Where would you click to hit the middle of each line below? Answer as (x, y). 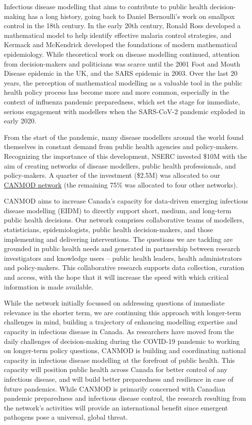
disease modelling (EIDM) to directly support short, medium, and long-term (118, 210)
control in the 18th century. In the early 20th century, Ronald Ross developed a (122, 25)
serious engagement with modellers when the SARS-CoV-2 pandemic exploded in (125, 111)
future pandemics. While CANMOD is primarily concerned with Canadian (115, 388)
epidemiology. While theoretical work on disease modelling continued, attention (122, 54)
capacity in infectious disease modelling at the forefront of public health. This (119, 360)
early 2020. (20, 121)
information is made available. (49, 286)
